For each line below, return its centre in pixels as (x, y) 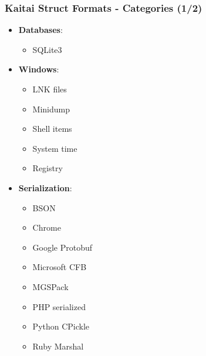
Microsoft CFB (60, 267)
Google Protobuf (63, 247)
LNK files (50, 89)
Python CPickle (61, 326)
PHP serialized (59, 306)
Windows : (39, 69)
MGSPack (50, 286)
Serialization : (45, 187)
